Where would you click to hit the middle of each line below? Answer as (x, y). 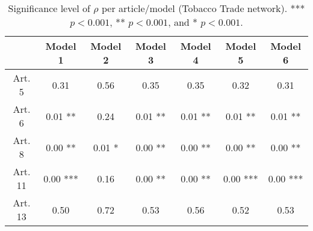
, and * (183, 22)
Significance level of (49, 8)
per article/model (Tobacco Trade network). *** (203, 8)
